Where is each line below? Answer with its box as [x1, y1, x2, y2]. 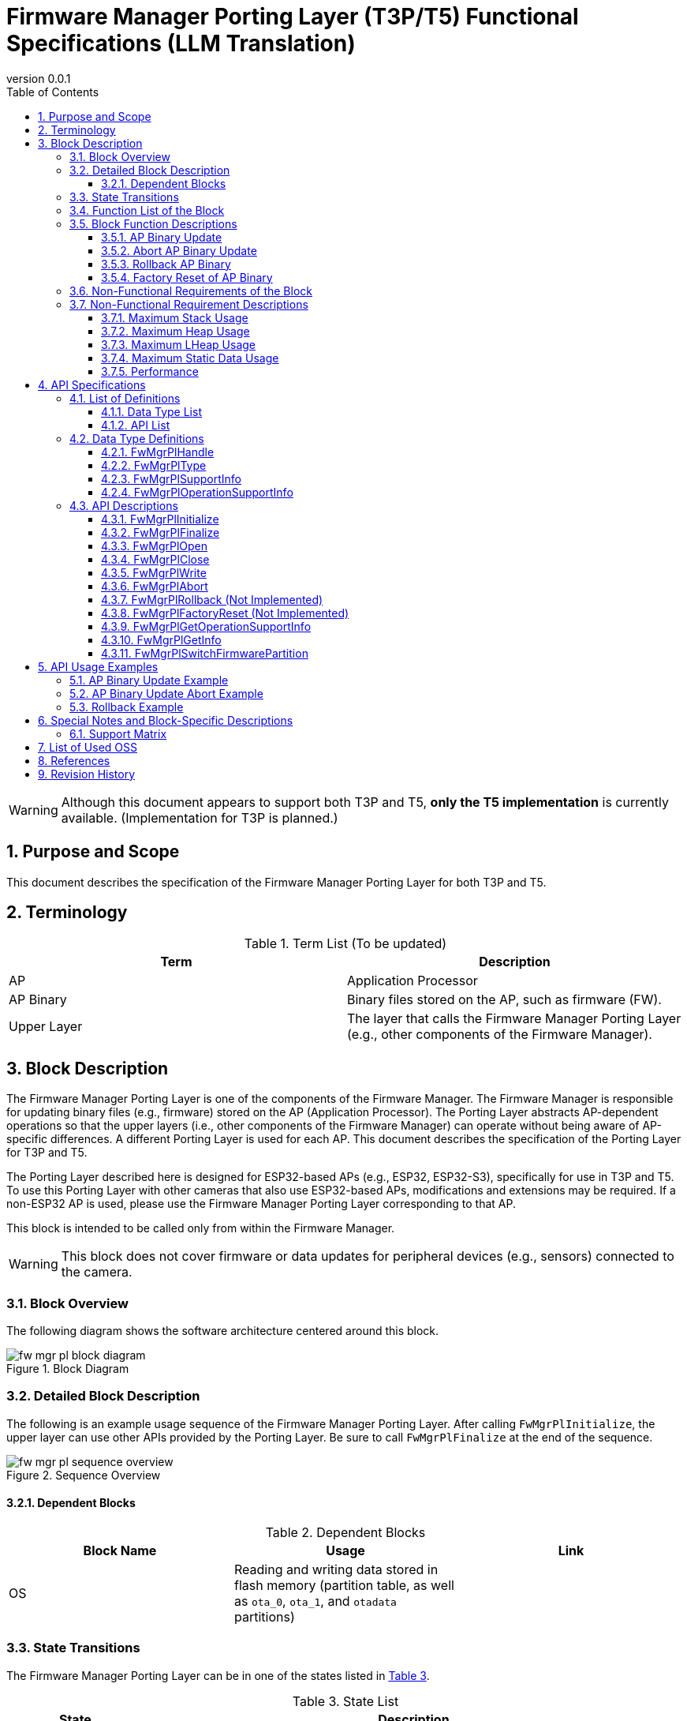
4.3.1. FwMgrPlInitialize [101, 512, 219, 526]
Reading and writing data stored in [233, 1562, 439, 1577]
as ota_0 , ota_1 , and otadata [233, 1593, 397, 1609]
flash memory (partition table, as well [233, 1577, 454, 1593]
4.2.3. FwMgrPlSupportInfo [101, 471, 241, 486]
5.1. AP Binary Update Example [69, 673, 229, 687]
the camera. [61, 1264, 133, 1280]
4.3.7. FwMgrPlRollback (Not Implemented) [101, 592, 323, 606]
